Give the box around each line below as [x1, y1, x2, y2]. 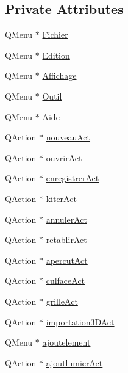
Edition [42, 48, 70, 61]
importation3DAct [46, 315, 115, 328]
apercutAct [46, 253, 88, 266]
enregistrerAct [46, 172, 99, 184]
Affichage [42, 69, 77, 82]
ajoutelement [42, 336, 91, 349]
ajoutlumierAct [46, 356, 103, 369]
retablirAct [46, 233, 87, 246]
